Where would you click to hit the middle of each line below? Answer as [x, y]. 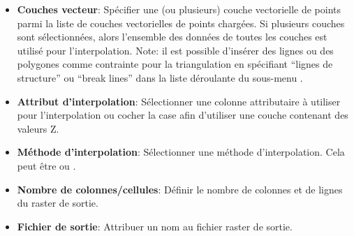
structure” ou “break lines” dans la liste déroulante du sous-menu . [160, 77]
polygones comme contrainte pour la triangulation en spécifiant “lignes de [175, 64]
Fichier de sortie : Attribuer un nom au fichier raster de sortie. [155, 226]
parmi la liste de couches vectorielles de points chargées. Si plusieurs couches [181, 23]
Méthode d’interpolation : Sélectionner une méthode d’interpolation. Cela [181, 152]
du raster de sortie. [58, 203]
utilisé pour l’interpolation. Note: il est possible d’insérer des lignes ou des [175, 50]
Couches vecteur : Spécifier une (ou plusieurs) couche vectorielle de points [179, 9]
